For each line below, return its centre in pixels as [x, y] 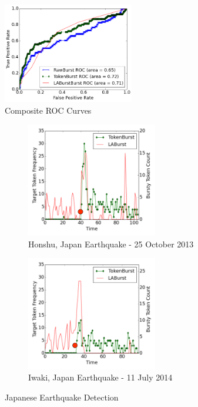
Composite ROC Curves [48, 110]
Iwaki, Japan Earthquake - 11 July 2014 [100, 377]
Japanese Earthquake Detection [62, 397]
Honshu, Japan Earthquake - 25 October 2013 [111, 244]
